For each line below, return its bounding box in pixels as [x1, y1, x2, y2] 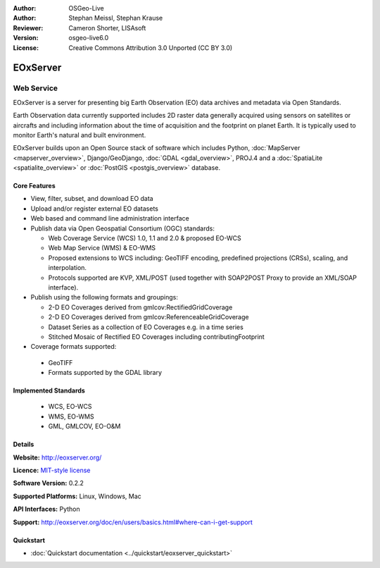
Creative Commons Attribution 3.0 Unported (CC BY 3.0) [68, 43, 233, 52]
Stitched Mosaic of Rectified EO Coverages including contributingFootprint [48, 332, 265, 341]
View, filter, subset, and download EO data [30, 195, 154, 203]
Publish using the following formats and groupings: [30, 293, 179, 302]
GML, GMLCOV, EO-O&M [48, 422, 121, 431]
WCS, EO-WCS [48, 402, 92, 411]
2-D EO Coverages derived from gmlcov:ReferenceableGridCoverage [48, 313, 249, 321]
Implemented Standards [13, 386, 86, 395]
